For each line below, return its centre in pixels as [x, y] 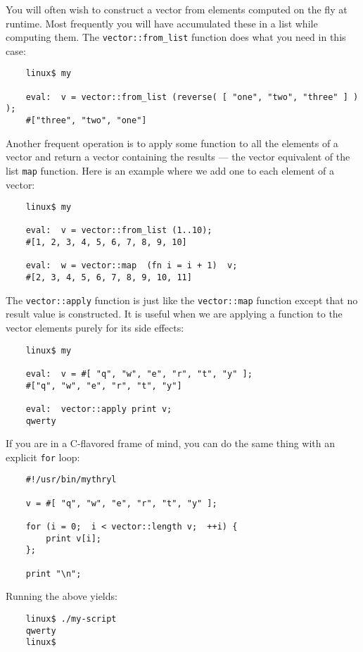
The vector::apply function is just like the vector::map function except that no [182, 300]
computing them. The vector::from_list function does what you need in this [176, 37]
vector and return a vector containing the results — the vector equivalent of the [178, 157]
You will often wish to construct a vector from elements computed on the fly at [177, 9]
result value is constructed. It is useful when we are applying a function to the [174, 314]
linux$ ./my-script [71, 619]
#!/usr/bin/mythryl [71, 480]
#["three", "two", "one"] [86, 121]
